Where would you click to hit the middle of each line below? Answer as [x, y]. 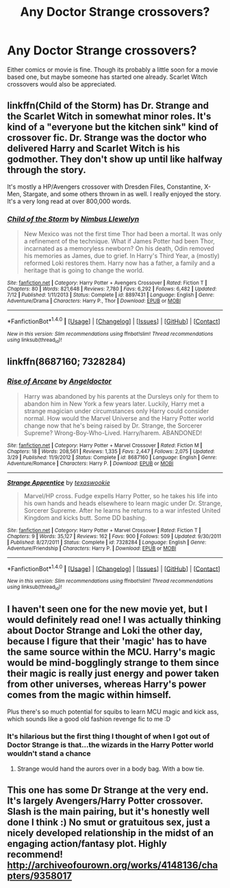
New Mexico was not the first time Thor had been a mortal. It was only [123, 234]
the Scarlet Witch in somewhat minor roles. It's [109, 116]
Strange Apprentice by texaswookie [59, 482]
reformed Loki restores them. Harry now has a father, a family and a [119, 263]
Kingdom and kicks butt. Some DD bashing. [85, 517]
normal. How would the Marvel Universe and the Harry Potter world [119, 418]
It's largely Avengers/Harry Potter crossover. [105, 801]
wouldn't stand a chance [49, 753]
